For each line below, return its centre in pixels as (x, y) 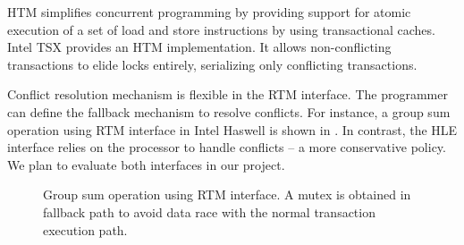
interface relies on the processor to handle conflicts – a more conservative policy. (227, 147)
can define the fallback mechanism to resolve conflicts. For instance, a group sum (229, 111)
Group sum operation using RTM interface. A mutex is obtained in (227, 194)
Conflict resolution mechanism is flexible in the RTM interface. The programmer (228, 94)
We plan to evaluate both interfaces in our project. (146, 164)
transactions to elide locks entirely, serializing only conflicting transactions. (212, 64)
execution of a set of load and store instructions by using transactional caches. (221, 29)
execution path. (85, 229)
